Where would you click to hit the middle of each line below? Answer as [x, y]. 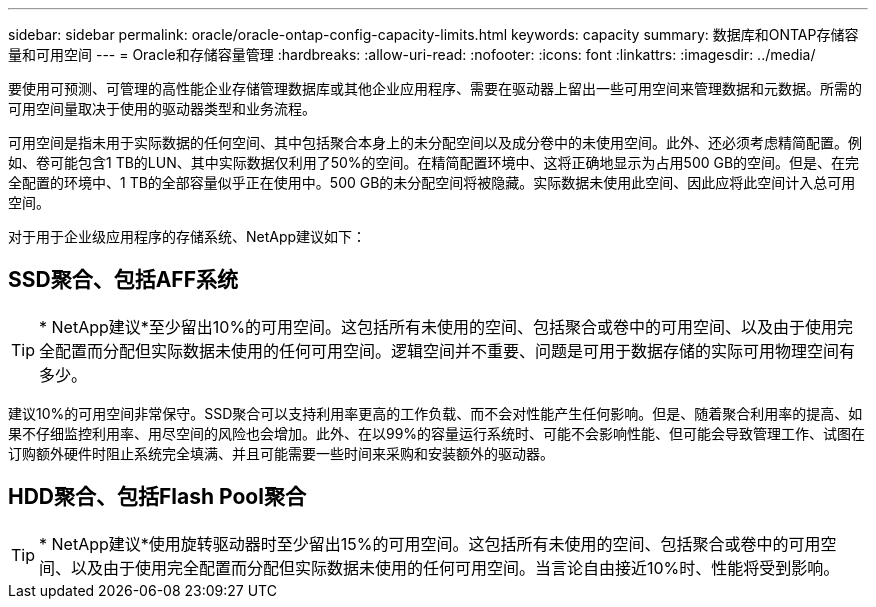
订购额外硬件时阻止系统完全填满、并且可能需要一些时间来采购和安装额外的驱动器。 [281, 453]
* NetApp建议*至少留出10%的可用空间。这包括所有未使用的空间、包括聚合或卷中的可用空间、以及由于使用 [438, 326]
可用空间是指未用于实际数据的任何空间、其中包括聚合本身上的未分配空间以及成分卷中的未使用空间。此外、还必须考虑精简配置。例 [435, 142]
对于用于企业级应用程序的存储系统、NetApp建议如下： [187, 236]
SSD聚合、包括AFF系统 [123, 280]
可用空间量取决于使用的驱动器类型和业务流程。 [162, 108]
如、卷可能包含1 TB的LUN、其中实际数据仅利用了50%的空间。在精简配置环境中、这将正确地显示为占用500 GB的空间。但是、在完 [434, 162]
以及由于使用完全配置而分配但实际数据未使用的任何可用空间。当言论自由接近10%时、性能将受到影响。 [455, 567]
